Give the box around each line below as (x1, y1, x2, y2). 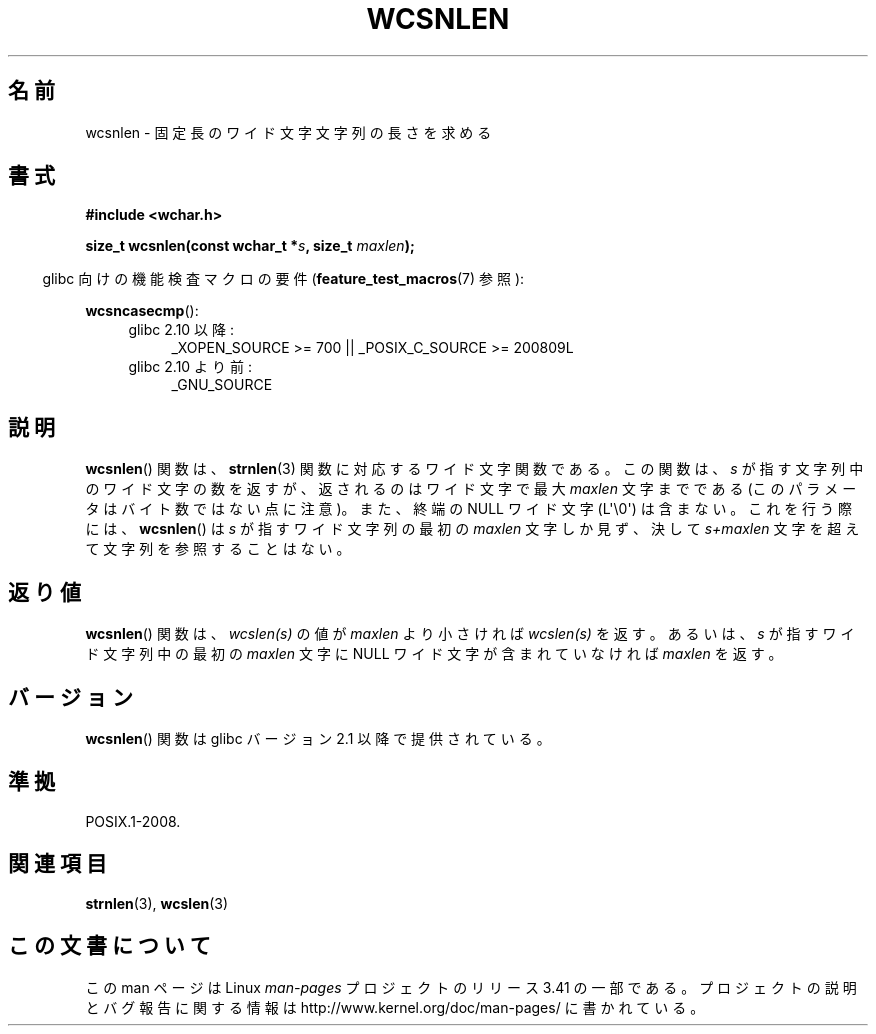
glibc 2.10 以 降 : (128, 321, 234, 339)
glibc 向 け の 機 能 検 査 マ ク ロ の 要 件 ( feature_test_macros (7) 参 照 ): (42, 270, 525, 288)
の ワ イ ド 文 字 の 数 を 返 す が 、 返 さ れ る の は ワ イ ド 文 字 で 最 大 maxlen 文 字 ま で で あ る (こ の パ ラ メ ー (85, 480, 857, 498)
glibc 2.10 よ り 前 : (128, 358, 252, 376)
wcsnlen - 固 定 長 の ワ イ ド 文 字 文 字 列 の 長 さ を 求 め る (85, 123, 492, 141)
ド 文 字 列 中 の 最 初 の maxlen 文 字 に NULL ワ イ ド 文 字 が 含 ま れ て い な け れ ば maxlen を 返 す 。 (85, 645, 783, 663)
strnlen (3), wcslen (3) (85, 894, 229, 912)
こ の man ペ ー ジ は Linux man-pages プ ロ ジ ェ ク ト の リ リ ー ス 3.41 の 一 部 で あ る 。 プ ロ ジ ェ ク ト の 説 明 (85, 978, 857, 996)
